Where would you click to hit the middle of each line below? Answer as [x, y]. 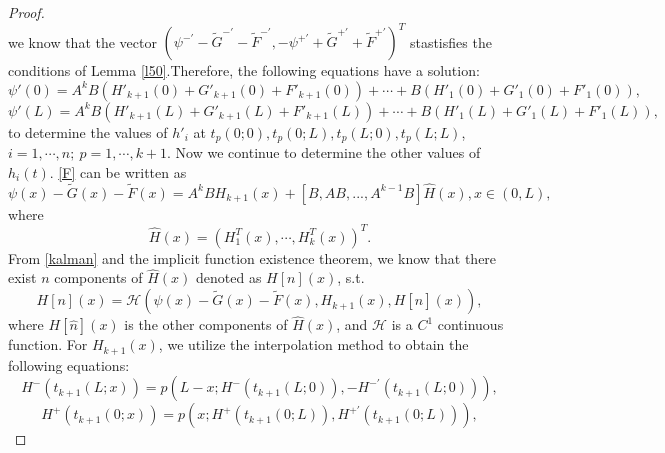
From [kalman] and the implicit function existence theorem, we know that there [252, 257]
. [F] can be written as [118, 171]
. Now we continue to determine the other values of [324, 152]
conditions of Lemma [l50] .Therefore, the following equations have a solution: [244, 70]
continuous [470, 324]
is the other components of [206, 324]
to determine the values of [88, 131]
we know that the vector [82, 41]
